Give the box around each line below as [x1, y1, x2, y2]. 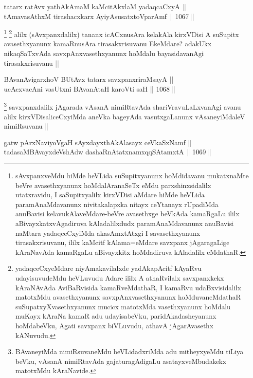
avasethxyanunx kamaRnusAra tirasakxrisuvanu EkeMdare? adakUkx [4, 38, 212, 49]
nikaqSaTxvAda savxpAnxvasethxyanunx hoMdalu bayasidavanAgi [4, 48, 204, 58]
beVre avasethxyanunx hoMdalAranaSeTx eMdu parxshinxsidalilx [15, 180, 211, 190]
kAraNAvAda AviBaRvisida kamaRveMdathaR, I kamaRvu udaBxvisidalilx [15, 282, 241, 292]
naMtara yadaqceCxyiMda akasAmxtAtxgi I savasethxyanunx [15, 227, 200, 238]
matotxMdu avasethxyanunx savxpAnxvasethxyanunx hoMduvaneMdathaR [15, 292, 241, 302]
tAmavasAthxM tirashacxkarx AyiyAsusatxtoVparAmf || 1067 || [4, 11, 195, 21]
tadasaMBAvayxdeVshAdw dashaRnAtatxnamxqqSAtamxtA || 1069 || [4, 147, 212, 157]
